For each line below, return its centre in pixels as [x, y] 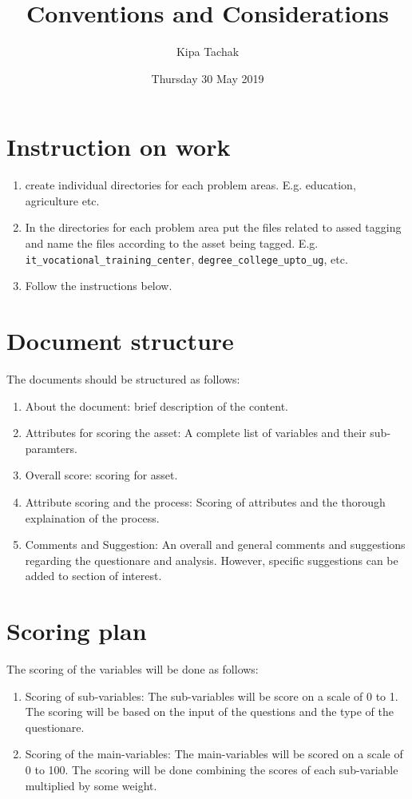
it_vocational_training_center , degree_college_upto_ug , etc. [186, 258]
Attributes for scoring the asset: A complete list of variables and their [196, 433]
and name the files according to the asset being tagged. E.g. [172, 243]
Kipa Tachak [208, 52]
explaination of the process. [92, 517]
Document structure [120, 341]
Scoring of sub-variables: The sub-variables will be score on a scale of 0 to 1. [212, 696]
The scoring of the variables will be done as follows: [133, 669]
